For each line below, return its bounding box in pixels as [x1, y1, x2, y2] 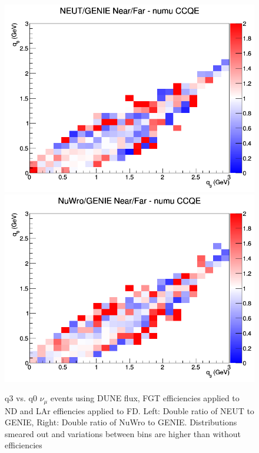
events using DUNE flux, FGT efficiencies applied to [50, 392, 240, 404]
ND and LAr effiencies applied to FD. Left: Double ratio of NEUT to [5, 404, 254, 417]
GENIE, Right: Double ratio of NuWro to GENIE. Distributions [5, 416, 237, 428]
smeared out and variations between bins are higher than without [5, 427, 241, 439]
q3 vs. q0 [5, 392, 37, 404]
